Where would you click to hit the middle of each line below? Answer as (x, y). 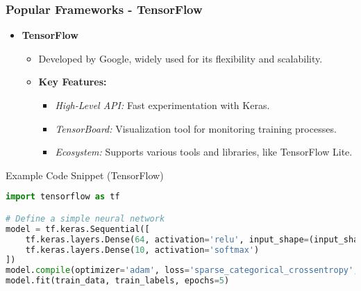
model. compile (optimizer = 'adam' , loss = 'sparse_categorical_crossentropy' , (182, 271)
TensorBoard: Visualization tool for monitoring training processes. (196, 128)
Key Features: (73, 82)
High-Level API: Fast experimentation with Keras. (162, 105)
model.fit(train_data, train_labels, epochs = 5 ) (118, 281)
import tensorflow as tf (63, 197)
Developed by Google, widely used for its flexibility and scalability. (180, 58)
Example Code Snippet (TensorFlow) (85, 175)
